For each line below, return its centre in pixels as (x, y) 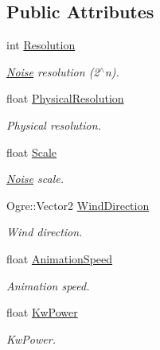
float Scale (32, 152)
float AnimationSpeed (60, 258)
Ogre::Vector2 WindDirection (78, 205)
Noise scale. (35, 179)
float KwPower (42, 312)
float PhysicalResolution (65, 98)
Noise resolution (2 (53, 71)
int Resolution (41, 45)
